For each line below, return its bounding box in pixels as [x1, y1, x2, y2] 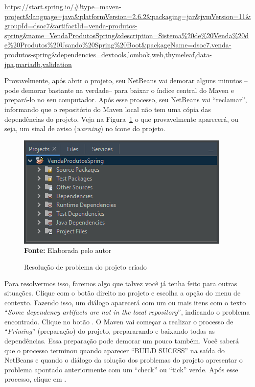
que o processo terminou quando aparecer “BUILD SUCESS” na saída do [4, 345, 225, 355]
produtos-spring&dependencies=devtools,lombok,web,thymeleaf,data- [4, 49, 212, 59]
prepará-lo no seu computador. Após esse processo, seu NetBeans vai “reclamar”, [4, 94, 247, 105]
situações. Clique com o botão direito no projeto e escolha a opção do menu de [4, 288, 241, 298]
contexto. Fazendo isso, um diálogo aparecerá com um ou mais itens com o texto [4, 297, 246, 307]
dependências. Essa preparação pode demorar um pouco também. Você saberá [4, 336, 239, 346]
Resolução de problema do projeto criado [24, 261, 147, 272]
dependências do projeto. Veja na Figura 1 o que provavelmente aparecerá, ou [4, 114, 239, 124]
